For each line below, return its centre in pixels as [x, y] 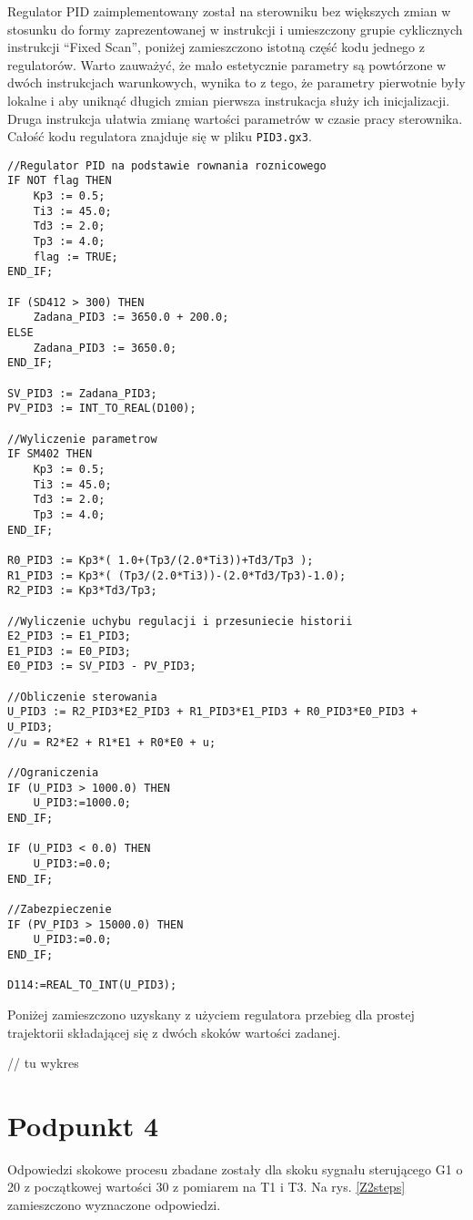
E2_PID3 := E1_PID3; [70, 636]
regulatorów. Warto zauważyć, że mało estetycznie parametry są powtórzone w [227, 64]
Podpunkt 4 [83, 1125]
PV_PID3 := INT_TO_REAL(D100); [102, 409]
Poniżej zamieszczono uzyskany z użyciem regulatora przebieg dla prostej [211, 1014]
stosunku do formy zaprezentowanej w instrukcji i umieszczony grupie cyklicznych [235, 29]
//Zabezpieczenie [60, 909]
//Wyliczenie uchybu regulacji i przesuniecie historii [180, 621]
